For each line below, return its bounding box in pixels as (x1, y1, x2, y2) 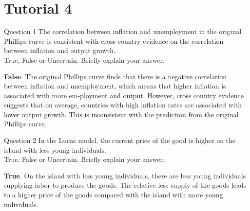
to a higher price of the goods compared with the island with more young (4, 190, 223, 200)
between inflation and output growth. (4, 45, 115, 55)
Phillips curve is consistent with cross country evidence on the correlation (4, 35, 224, 46)
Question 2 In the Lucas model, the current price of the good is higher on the (4, 135, 236, 145)
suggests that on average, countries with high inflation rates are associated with (4, 100, 242, 110)
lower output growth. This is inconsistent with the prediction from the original (4, 109, 239, 119)
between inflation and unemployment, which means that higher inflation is (4, 81, 226, 91)
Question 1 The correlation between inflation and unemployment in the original (4, 26, 242, 36)
